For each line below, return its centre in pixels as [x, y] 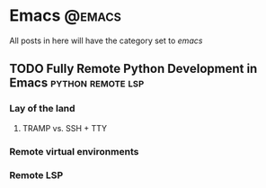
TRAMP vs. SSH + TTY [65, 128]
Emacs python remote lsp [77, 83]
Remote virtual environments [74, 151]
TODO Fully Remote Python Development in [133, 69]
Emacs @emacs [65, 16]
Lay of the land [42, 109]
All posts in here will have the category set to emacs [106, 40]
